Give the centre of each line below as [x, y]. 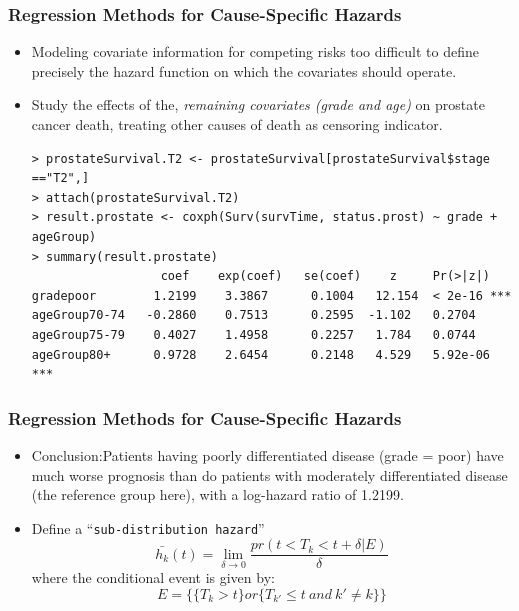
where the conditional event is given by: [153, 577]
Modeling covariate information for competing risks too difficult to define [255, 51]
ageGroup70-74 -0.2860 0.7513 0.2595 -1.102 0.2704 [253, 315]
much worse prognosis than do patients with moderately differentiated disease [269, 474]
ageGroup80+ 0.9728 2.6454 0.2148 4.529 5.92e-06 [260, 354]
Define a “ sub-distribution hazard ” [148, 527]
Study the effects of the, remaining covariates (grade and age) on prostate [258, 104]
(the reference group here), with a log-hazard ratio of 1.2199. [217, 494]
